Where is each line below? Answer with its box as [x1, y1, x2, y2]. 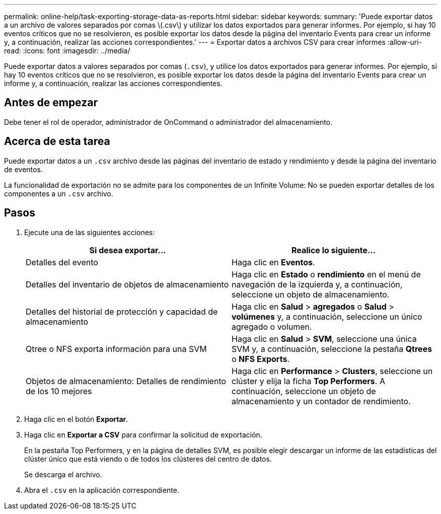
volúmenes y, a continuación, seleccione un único [232, 311, 422, 322]
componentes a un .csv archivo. [4, 189, 113, 198]
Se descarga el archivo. [24, 470, 102, 479]
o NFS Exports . [232, 353, 289, 364]
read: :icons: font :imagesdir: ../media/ [4, 46, 130, 55]
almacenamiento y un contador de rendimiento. [232, 396, 411, 406]
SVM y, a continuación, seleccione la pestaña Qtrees [232, 343, 432, 354]
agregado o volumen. [232, 321, 312, 332]
